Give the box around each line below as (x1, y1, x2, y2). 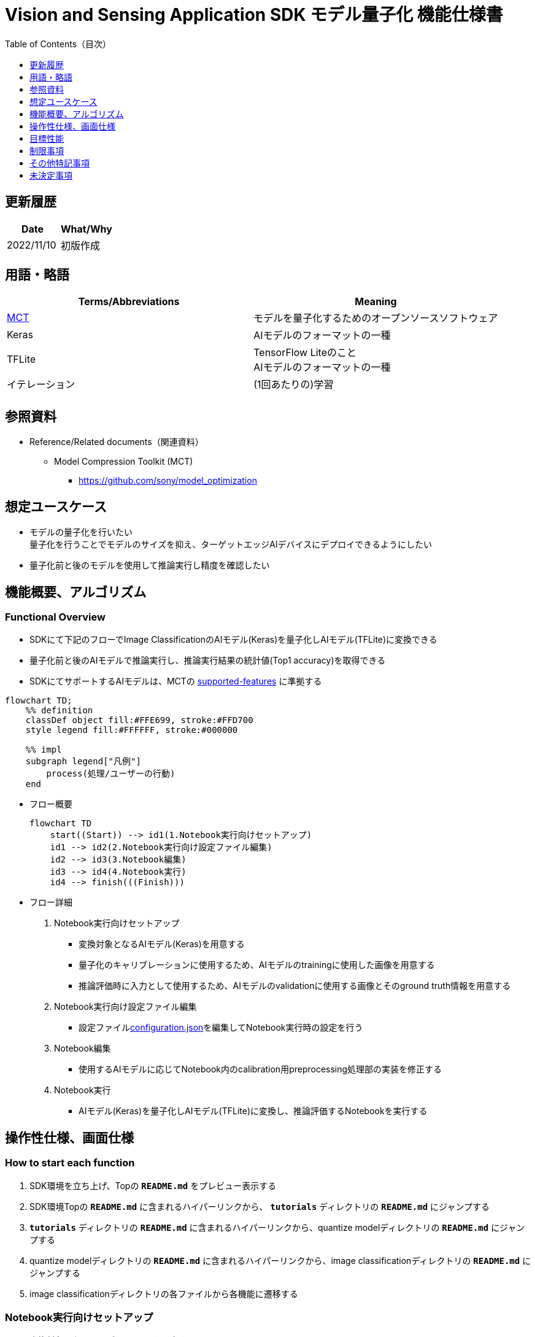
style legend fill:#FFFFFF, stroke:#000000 (25, 725, 238, 735)
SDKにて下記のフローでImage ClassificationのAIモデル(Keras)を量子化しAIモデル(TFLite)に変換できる (29, 634, 437, 645)
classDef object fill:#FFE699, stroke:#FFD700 (25, 715, 253, 726)
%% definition (25, 705, 93, 716)
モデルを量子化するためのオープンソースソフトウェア (253, 312, 498, 325)
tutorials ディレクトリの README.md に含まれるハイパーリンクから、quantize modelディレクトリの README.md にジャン (29, 1222, 525, 1233)
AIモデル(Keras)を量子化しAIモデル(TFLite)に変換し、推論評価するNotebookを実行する (79, 1106, 428, 1117)
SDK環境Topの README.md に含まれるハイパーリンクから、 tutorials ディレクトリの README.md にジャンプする (29, 1201, 490, 1212)
